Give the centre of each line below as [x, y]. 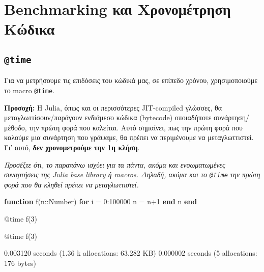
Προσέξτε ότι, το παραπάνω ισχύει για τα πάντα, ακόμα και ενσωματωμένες [115, 164]
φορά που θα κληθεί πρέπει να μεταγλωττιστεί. [71, 184]
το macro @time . [30, 90]
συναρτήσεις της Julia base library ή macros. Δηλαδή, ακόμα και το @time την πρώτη [132, 174]
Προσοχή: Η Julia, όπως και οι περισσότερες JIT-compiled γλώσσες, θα [113, 107]
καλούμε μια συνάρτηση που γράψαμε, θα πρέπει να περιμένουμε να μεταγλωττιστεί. [129, 137]
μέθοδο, [16, 127]
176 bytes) [20, 263]
